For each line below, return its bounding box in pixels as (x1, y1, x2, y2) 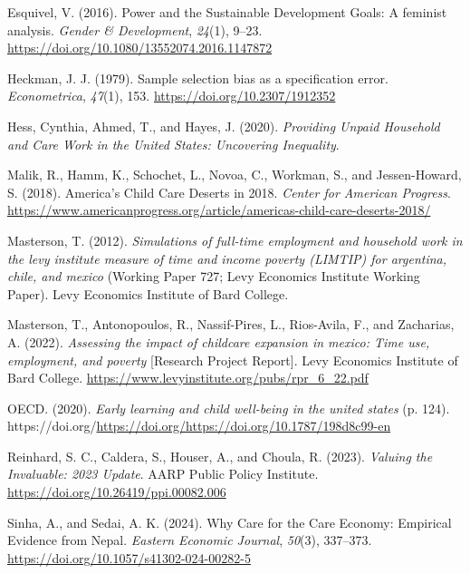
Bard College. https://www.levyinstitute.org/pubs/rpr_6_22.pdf (7, 368, 369, 387)
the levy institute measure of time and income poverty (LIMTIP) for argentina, (7, 248, 447, 268)
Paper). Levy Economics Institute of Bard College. (7, 284, 289, 303)
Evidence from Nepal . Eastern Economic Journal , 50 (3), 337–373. (7, 530, 372, 550)
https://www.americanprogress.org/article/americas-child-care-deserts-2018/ (7, 200, 431, 219)
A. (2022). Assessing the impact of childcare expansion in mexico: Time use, (7, 332, 430, 351)
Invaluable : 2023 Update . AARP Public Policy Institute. (7, 464, 319, 483)
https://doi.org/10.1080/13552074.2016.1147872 (7, 38, 273, 57)
